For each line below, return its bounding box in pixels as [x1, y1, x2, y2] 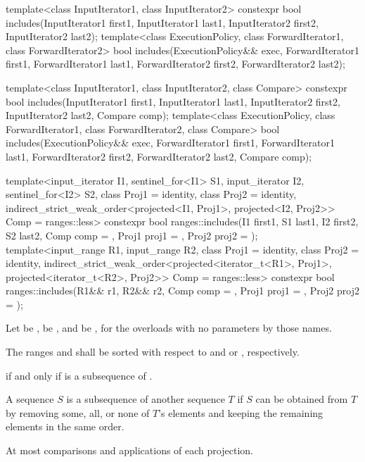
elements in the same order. [6, 419, 124, 434]
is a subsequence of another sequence [66, 392, 225, 406]
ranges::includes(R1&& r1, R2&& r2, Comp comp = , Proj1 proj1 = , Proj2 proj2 [6, 283, 359, 298]
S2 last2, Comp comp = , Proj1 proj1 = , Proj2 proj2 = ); [6, 227, 258, 242]
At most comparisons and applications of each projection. [6, 443, 253, 458]
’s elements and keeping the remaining [158, 405, 324, 420]
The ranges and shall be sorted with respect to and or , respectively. [6, 344, 300, 359]
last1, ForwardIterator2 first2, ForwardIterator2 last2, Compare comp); [6, 149, 312, 163]
